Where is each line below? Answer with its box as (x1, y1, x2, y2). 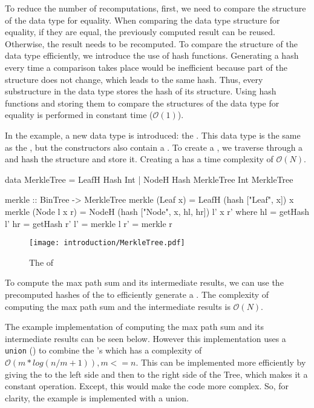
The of (29, 255, 54, 268)
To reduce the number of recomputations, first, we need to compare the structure (5, 2, 306, 14)
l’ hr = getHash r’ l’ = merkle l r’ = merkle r (5, 217, 172, 229)
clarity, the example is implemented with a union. (5, 391, 189, 404)
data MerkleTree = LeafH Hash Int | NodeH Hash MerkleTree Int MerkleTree (5, 173, 293, 185)
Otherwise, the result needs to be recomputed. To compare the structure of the (5, 37, 298, 50)
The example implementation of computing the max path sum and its (5, 320, 264, 333)
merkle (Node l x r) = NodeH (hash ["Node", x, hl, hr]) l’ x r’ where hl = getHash (5, 205, 310, 217)
